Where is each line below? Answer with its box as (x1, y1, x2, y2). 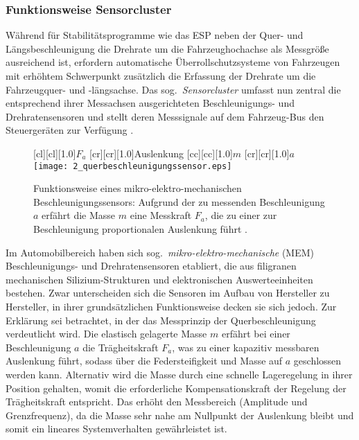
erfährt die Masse (42, 208, 116, 222)
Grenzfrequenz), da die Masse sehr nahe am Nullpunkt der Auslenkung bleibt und (6, 407, 354, 422)
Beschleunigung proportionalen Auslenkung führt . (33, 222, 247, 236)
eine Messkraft (130, 208, 192, 222)
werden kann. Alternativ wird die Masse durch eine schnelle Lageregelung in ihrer (6, 367, 353, 381)
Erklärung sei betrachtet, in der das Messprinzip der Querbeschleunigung (6, 313, 316, 327)
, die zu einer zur (204, 208, 277, 222)
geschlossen (293, 353, 342, 368)
